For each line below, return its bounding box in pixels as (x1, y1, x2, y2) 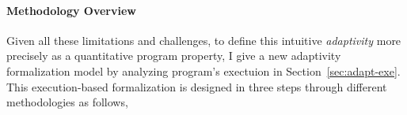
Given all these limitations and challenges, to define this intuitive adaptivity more (6, 32, 401, 48)
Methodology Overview (6, 2, 136, 18)
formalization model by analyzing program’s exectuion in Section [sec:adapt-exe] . (6, 62, 401, 79)
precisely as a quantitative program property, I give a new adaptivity (6, 47, 341, 64)
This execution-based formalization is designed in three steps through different (6, 78, 387, 95)
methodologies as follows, (6, 94, 128, 110)
